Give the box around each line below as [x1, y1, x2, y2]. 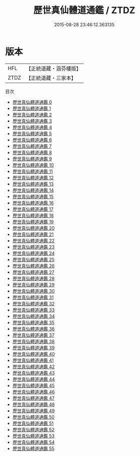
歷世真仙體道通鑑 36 [12, 325, 55, 332]
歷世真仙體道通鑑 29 [12, 282, 55, 288]
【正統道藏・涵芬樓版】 [26, 65, 82, 72]
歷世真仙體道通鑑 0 [12, 99, 52, 105]
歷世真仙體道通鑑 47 [12, 395, 55, 401]
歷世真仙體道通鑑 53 [12, 433, 55, 439]
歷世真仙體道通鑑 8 [12, 149, 52, 155]
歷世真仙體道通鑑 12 [12, 174, 54, 180]
